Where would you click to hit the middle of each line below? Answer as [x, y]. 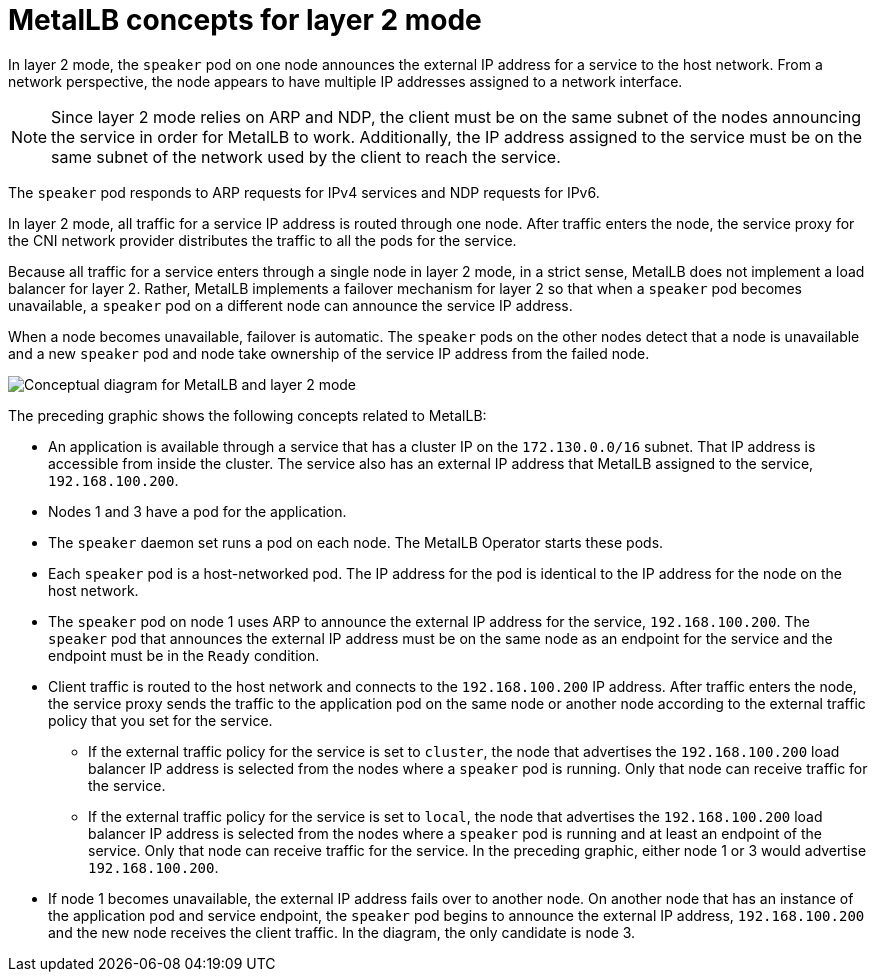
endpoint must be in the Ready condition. [184, 655]
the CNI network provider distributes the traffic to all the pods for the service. [262, 240]
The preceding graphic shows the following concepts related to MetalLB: [247, 415]
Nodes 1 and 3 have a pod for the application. [197, 511]
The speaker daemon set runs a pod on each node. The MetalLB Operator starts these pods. [356, 542]
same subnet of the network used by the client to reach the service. [306, 156]
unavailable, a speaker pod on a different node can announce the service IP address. [290, 305]
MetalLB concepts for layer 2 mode [245, 20]
